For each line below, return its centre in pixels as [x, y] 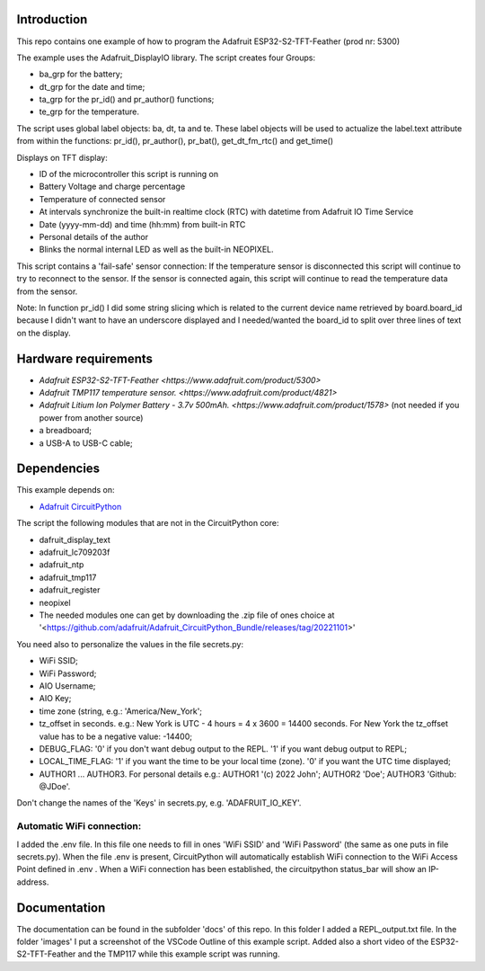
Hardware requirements [84, 358]
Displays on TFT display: [62, 157]
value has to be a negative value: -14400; [116, 736]
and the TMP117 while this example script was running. [179, 954]
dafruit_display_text [75, 539]
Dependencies [58, 469]
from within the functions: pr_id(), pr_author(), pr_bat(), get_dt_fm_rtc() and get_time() [175, 141]
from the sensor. [47, 291]
